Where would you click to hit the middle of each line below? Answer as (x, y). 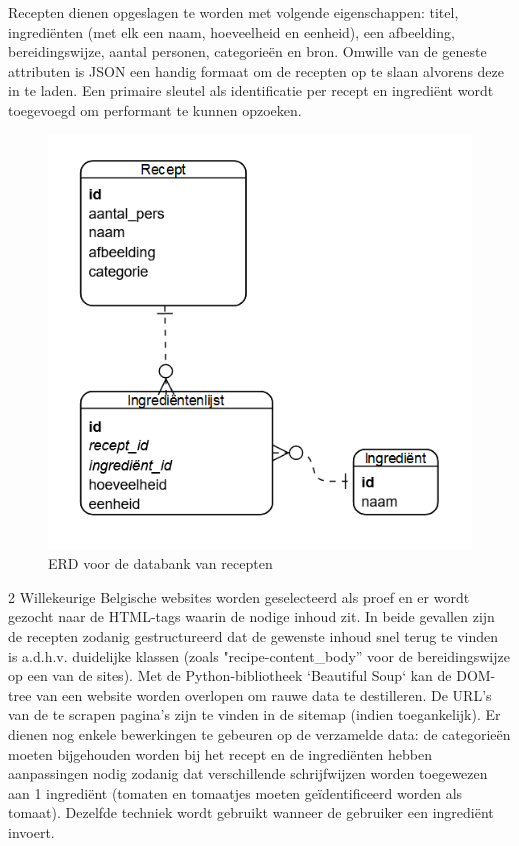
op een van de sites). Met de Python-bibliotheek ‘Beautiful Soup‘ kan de (230, 675)
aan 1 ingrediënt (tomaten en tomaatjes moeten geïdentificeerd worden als (235, 792)
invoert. (31, 832)
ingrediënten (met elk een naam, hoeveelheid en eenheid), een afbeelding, (231, 31)
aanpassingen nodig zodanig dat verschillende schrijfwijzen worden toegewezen (248, 773)
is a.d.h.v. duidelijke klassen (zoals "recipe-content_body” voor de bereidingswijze (259, 655)
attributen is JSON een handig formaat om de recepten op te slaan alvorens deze (256, 70)
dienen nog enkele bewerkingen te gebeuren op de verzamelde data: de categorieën (259, 734)
